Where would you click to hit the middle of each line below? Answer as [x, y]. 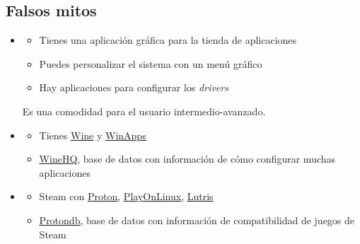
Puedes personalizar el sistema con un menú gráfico [151, 63]
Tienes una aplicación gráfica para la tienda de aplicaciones [168, 40]
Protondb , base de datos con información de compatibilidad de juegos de [197, 220]
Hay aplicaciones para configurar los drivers [134, 87]
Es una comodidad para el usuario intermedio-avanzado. [144, 111]
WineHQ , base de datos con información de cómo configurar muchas [187, 159]
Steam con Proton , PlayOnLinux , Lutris [126, 196]
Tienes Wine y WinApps [93, 135]
